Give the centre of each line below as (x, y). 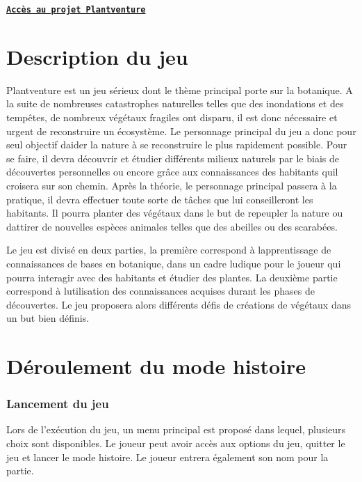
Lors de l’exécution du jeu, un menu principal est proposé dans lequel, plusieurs (176, 429)
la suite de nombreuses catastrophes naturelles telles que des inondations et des (175, 103)
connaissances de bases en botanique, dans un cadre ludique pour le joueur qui (174, 263)
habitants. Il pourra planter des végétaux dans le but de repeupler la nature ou (175, 213)
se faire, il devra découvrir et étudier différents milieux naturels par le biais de (173, 158)
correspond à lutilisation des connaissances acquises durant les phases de (161, 291)
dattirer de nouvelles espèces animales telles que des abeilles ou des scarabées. (172, 226)
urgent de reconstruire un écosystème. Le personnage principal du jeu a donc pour (181, 131)
